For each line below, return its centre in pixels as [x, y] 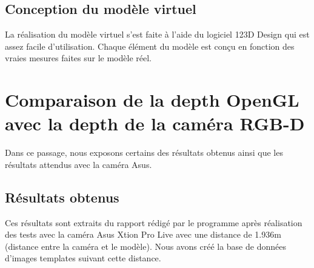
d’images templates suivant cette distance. [83, 258]
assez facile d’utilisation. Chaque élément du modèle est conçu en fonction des [150, 46]
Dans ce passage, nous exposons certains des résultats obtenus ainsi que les [144, 152]
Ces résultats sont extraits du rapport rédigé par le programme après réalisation [154, 222]
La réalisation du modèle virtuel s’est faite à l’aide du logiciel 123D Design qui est [157, 34]
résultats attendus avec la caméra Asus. [78, 164]
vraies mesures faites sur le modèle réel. [78, 58]
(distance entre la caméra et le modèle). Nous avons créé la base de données [145, 246]
